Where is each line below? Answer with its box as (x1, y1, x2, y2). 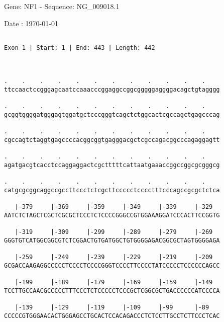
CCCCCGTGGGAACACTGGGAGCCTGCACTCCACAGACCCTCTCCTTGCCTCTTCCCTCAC (4, 312, 220, 319)
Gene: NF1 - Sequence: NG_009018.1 (4, 1, 120, 11)
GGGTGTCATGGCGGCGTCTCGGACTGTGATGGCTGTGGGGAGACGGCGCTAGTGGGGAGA (4, 236, 220, 244)
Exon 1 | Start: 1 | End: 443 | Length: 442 (4, 44, 155, 51)
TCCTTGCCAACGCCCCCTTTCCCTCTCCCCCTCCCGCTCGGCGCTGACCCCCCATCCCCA (4, 287, 220, 294)
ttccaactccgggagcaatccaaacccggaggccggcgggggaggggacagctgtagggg (4, 86, 220, 94)
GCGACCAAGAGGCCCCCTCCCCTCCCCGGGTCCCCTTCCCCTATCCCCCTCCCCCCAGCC (4, 262, 220, 269)
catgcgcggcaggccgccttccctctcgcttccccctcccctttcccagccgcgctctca (4, 187, 220, 194)
